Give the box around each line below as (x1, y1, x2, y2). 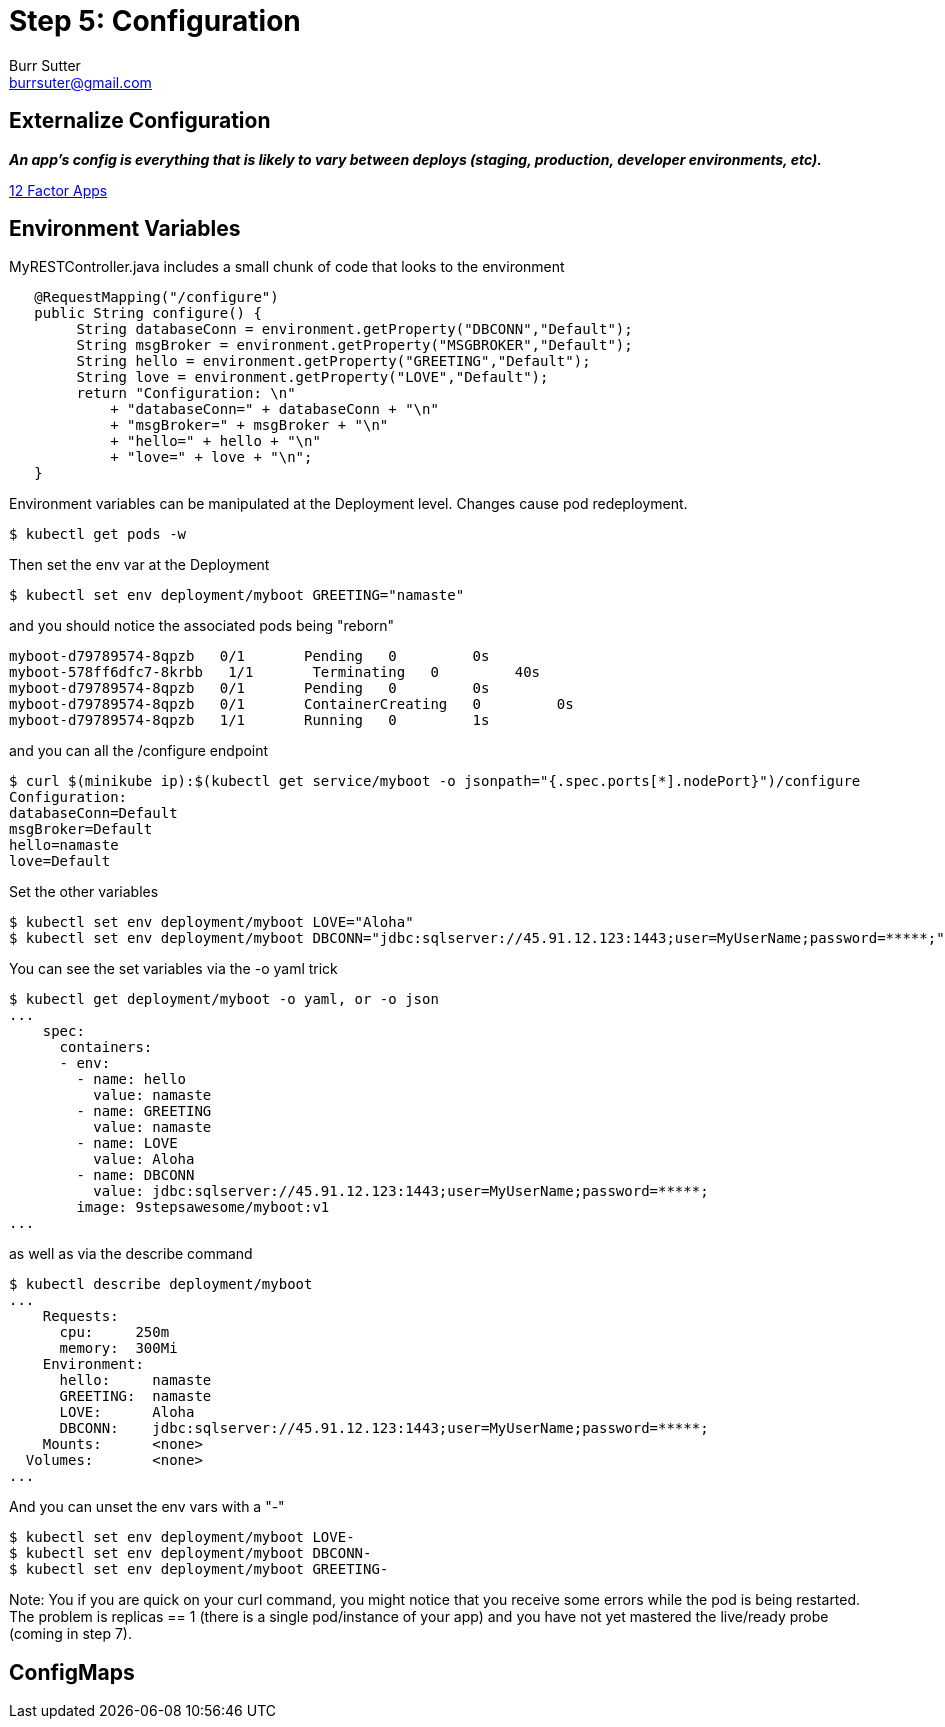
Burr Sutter (9, 56, 81, 74)
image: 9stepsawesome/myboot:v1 (76, 1199, 330, 1216)
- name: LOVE (76, 1135, 178, 1152)
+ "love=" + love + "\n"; (110, 449, 313, 466)
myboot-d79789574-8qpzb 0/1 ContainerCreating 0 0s (9, 696, 574, 713)
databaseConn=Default (9, 805, 178, 822)
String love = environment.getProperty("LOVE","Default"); (76, 369, 549, 386)
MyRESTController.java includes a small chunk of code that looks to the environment (9, 258, 565, 276)
